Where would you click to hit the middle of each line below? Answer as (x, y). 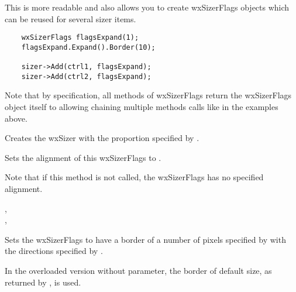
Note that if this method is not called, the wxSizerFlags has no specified (134, 177)
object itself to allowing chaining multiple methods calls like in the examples (142, 107)
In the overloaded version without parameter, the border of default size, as (138, 270)
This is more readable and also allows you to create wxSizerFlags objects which (147, 7)
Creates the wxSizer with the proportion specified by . (102, 138)
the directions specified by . (54, 251)
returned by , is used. (43, 282)
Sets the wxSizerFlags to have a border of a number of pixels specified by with (145, 239)
